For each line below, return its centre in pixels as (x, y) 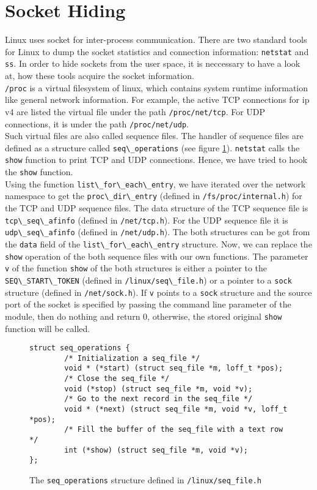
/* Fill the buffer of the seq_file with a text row (174, 430)
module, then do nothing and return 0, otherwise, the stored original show (144, 316)
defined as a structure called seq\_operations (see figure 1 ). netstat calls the (152, 147)
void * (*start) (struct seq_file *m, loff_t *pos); (174, 368)
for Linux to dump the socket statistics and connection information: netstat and (157, 51)
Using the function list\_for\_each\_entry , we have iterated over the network (155, 183)
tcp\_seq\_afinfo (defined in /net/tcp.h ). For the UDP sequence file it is (147, 220)
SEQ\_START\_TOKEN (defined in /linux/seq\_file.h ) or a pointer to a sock (148, 280)
